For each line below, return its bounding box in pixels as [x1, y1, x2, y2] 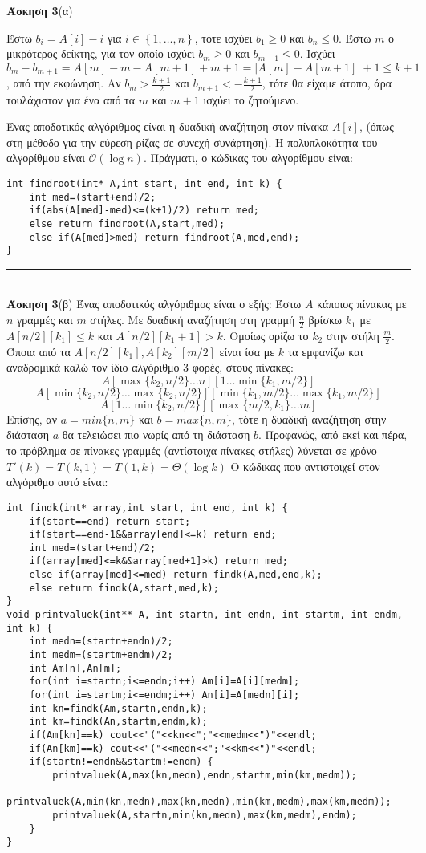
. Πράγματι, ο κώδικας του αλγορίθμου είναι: [143, 149, 353, 166]
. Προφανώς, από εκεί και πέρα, [258, 426, 408, 443]
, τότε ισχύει [194, 29, 253, 46]
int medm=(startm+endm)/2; [29, 649, 173, 661]
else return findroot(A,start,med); [29, 217, 225, 229]
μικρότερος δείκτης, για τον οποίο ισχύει [6, 45, 195, 62]
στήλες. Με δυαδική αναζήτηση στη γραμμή [90, 311, 295, 328]
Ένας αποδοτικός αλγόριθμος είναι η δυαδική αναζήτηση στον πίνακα [6, 118, 329, 135]
